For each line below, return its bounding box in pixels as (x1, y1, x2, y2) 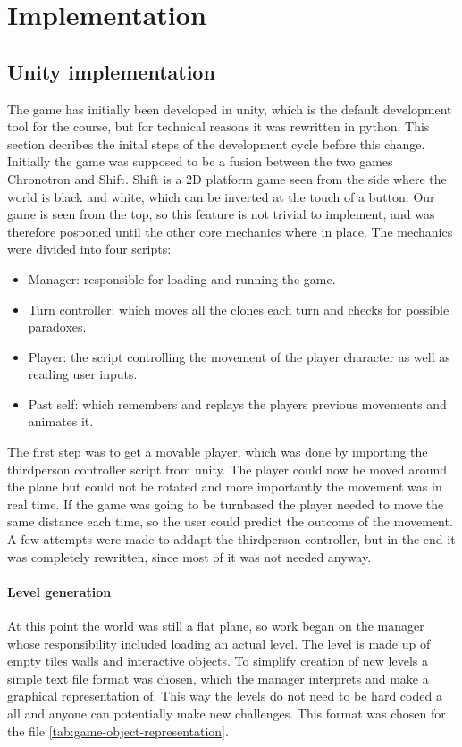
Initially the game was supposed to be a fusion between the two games (7, 152, 393, 171)
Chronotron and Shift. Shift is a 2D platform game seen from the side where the (7, 169, 447, 188)
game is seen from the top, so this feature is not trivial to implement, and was (7, 205, 435, 223)
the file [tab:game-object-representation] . (7, 721, 229, 740)
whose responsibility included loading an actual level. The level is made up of (7, 634, 431, 652)
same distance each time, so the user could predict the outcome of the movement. (7, 512, 453, 531)
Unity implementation (7, 57, 215, 85)
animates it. (28, 412, 94, 431)
